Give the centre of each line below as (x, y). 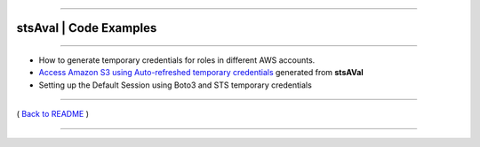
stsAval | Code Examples (87, 28)
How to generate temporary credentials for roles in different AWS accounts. (177, 60)
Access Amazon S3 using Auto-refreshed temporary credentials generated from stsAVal (201, 73)
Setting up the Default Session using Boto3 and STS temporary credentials (176, 85)
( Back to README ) (52, 114)
